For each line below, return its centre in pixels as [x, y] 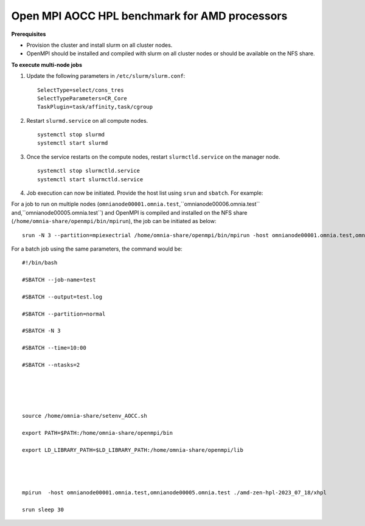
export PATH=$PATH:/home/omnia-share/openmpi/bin [98, 433]
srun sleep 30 [43, 510]
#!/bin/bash [40, 263]
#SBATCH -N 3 [41, 331]
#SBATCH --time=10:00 [54, 348]
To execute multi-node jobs [47, 64]
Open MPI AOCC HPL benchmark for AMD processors [149, 16]
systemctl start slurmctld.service [90, 179]
